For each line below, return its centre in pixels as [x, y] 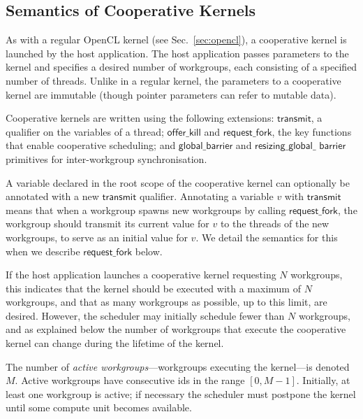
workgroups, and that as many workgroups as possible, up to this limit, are [166, 302]
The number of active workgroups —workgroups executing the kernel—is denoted [178, 366]
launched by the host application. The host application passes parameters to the [177, 53]
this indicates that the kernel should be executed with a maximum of [153, 288]
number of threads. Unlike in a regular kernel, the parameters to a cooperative [173, 80]
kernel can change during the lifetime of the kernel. [115, 343]
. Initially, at [323, 380]
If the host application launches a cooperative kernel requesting [141, 275]
